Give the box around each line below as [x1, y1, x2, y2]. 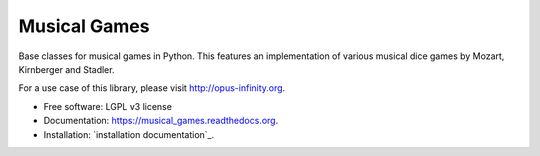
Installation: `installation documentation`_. [43, 128, 215, 140]
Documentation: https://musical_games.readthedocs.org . [43, 115, 279, 127]
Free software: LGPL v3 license [43, 100, 172, 112]
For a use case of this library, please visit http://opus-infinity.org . [18, 82, 286, 94]
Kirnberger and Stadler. [18, 63, 115, 75]
